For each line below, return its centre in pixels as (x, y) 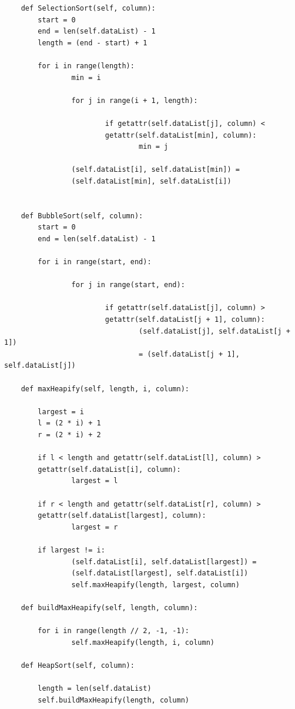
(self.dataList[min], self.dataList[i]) (151, 181)
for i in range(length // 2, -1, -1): (113, 631)
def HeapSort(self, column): (78, 665)
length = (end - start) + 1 (93, 43)
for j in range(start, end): (128, 285)
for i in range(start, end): (95, 262)
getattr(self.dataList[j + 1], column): (185, 320)
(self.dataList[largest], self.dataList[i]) (160, 573)
